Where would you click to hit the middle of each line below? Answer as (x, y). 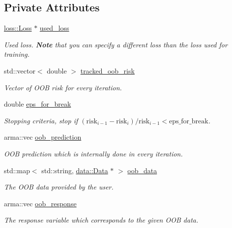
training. (17, 54)
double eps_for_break (38, 104)
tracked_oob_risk (107, 70)
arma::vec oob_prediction (43, 137)
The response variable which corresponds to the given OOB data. (101, 220)
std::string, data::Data (75, 170)
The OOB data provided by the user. (59, 187)
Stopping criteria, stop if (41, 120)
